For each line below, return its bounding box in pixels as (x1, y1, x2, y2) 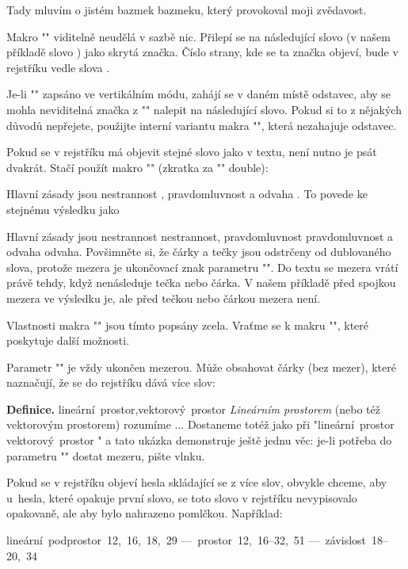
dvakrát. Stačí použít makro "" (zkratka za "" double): (6, 158, 269, 175)
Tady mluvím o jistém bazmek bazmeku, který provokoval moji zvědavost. (6, 2, 367, 17)
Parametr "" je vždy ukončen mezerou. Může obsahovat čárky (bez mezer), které (6, 358, 396, 375)
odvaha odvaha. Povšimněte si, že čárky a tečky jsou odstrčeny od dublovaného (6, 243, 391, 260)
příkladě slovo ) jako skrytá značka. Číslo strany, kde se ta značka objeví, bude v (6, 44, 398, 60)
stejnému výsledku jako (6, 200, 120, 217)
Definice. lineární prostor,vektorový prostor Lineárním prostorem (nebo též (6, 400, 380, 417)
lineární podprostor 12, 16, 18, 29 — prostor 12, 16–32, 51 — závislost (6, 532, 367, 548)
